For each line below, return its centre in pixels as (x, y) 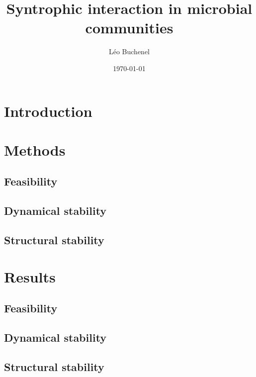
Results (30, 276)
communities (129, 28)
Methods (35, 149)
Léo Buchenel (129, 51)
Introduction (48, 111)
